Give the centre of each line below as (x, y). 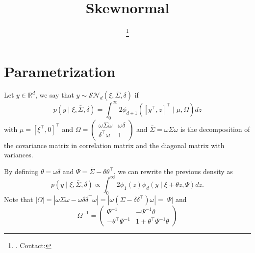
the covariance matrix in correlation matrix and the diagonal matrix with (114, 145)
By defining (21, 171)
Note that (19, 199)
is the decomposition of (215, 129)
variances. (19, 155)
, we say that (54, 95)
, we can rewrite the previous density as (173, 171)
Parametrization (60, 71)
